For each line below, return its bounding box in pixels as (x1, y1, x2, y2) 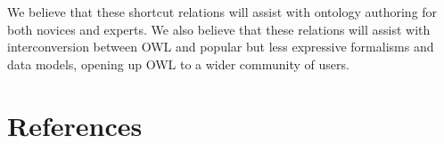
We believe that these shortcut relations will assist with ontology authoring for (7, 3, 438, 20)
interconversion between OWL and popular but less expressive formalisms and (7, 37, 434, 56)
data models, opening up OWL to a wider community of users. (7, 54, 349, 73)
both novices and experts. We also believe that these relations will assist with (7, 20, 431, 38)
